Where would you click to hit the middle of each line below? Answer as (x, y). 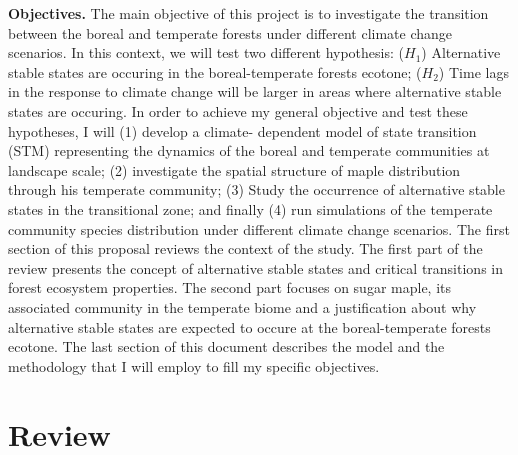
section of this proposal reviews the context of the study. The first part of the (245, 248)
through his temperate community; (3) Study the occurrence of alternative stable (256, 189)
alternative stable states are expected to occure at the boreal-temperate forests (249, 326)
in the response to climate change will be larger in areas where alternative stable (255, 91)
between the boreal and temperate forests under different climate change (230, 32)
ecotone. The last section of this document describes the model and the (226, 346)
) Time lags (473, 71)
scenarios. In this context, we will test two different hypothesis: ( (206, 52)
